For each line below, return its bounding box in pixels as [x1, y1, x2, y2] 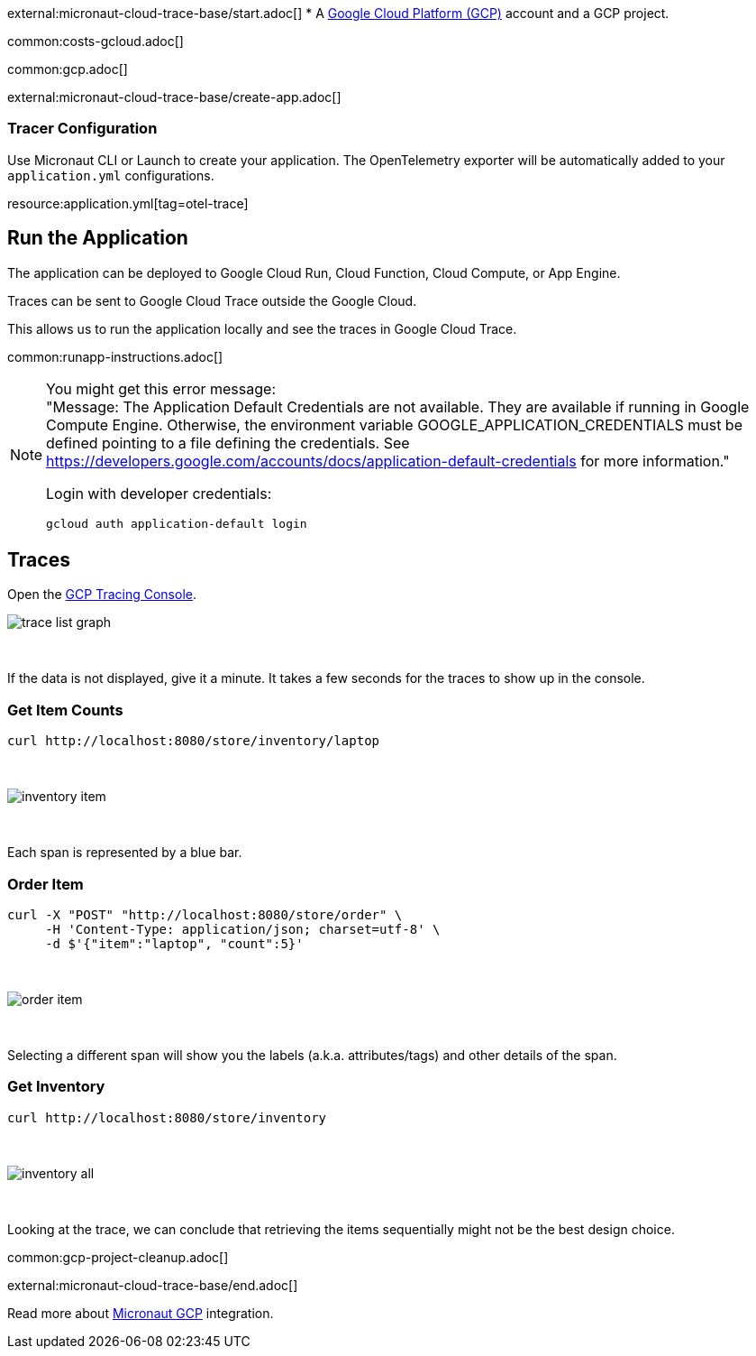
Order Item [7, 874, 84, 893]
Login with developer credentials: [46, 484, 272, 503]
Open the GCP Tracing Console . [7, 586, 196, 603]
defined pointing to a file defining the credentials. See [46, 433, 410, 452]
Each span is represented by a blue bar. [7, 844, 242, 861]
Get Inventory [7, 1077, 105, 1096]
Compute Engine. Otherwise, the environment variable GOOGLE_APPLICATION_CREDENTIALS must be [46, 415, 742, 434]
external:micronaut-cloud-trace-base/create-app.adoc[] [7, 89, 342, 105]
